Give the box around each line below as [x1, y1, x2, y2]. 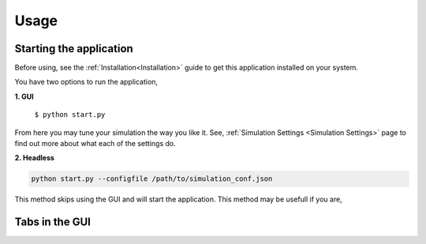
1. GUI [14, 92, 35, 101]
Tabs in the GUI [14, 216, 91, 229]
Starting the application [14, 42, 133, 55]
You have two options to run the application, [14, 77, 158, 87]
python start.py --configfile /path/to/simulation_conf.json [31, 175, 273, 183]
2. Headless [14, 153, 55, 163]
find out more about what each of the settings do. [14, 139, 177, 148]
